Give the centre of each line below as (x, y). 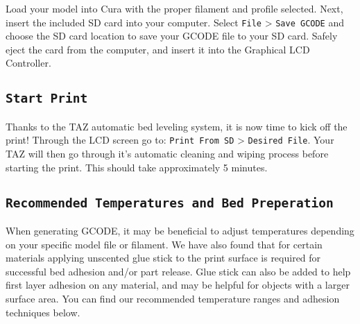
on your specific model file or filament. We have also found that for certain (164, 244)
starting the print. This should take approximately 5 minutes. (137, 167)
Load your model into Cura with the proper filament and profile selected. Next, (174, 8)
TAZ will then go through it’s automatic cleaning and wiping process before (167, 154)
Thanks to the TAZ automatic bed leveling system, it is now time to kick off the (177, 126)
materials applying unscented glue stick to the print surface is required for (163, 258)
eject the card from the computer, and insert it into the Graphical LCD (158, 49)
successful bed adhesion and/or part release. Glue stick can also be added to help (178, 271)
